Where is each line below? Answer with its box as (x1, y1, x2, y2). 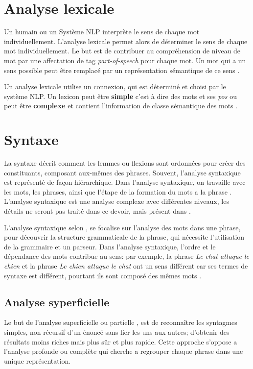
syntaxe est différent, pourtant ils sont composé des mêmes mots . (4, 270, 202, 280)
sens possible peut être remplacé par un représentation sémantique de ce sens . (4, 65, 240, 75)
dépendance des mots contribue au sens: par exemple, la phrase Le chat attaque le (4, 251, 250, 261)
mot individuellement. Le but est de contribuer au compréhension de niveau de (4, 46, 241, 56)
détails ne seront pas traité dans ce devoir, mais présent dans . (4, 205, 191, 216)
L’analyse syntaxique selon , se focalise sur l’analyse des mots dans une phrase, (4, 222, 241, 232)
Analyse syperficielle (4, 294, 110, 309)
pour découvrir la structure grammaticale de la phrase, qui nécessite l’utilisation (4, 232, 245, 242)
